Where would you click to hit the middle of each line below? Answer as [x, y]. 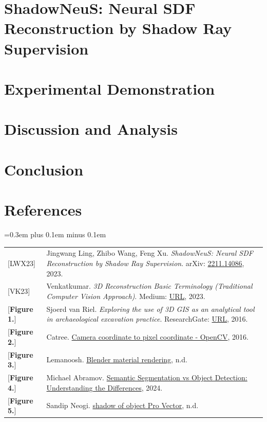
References [43, 210]
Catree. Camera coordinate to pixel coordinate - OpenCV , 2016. [147, 337]
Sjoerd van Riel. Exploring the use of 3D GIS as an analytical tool [150, 309]
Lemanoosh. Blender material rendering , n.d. [117, 359]
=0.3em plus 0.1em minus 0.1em [55, 234]
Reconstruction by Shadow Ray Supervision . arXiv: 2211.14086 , [145, 263]
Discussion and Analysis [91, 129]
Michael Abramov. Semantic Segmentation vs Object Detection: [147, 377]
